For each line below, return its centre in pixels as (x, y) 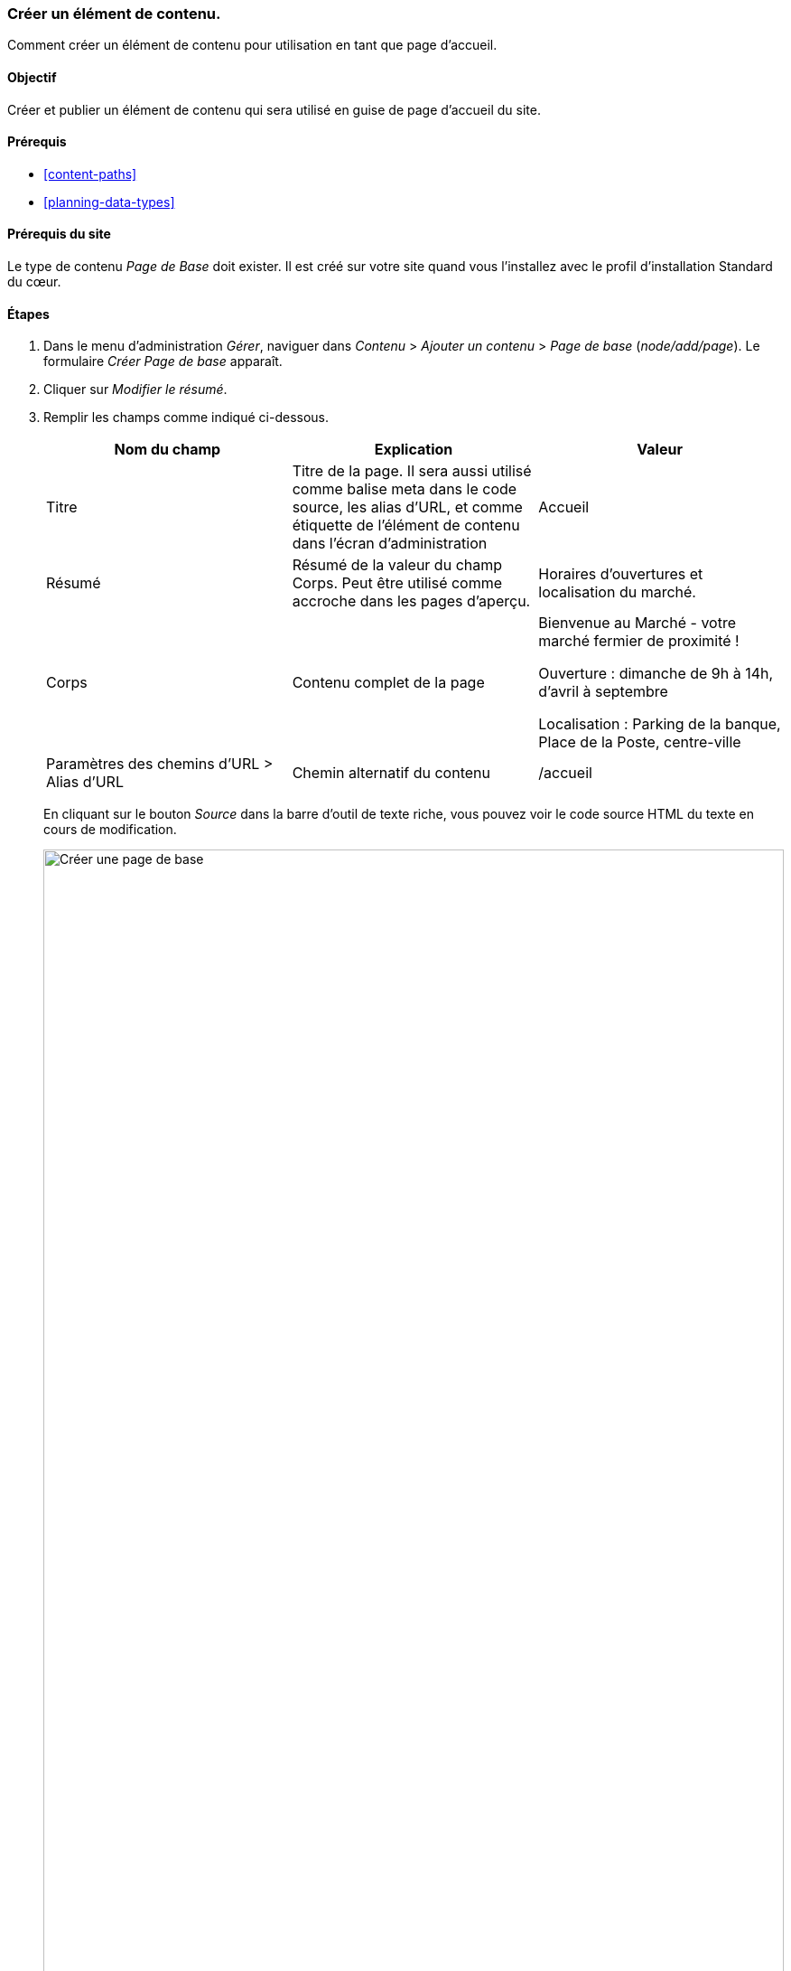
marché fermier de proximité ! (639, 641)
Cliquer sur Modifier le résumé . (135, 390)
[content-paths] (90, 174)
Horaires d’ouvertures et (621, 574)
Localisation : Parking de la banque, (660, 724)
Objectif (32, 77)
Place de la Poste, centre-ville (640, 742)
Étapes (28, 314)
